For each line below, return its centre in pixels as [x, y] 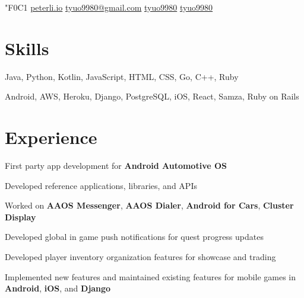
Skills [27, 48]
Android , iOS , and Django [58, 288]
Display [20, 217]
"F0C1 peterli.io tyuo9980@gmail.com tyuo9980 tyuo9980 [109, 7]
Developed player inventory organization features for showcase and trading [140, 257]
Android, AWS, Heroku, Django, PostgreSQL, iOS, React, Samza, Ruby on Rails [152, 96]
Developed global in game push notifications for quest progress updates [134, 237]
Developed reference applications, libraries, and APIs [101, 185]
